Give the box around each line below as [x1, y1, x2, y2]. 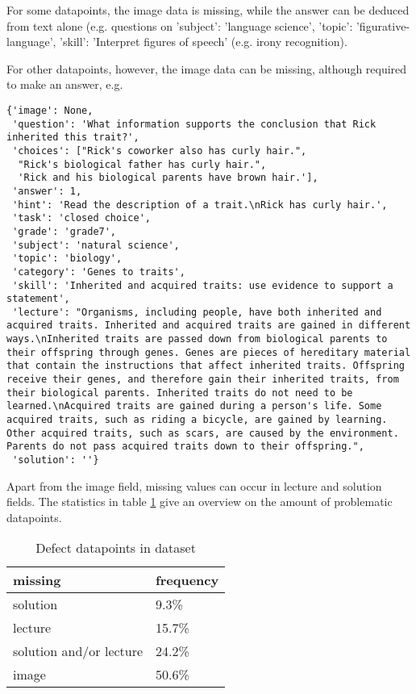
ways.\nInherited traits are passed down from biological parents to [6, 333, 388, 345]
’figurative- [356, 17, 410, 34]
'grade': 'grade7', [12, 225, 117, 237]
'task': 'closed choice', [12, 212, 151, 224]
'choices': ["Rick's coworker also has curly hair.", [12, 144, 307, 157]
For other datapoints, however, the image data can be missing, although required [6, 60, 407, 77]
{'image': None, [6, 104, 94, 116]
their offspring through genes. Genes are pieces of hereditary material [6, 346, 411, 358]
